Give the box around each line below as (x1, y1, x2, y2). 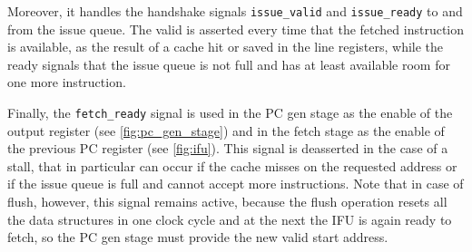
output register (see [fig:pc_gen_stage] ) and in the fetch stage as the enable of (7, 121, 445, 140)
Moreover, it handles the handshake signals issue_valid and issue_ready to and (7, 2, 463, 20)
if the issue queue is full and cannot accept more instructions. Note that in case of (7, 174, 464, 193)
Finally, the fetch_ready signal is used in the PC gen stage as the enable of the (7, 103, 453, 122)
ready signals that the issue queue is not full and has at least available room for (7, 54, 450, 73)
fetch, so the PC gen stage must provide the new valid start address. (7, 228, 388, 247)
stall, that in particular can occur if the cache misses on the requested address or (7, 156, 457, 175)
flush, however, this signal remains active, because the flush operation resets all (7, 192, 447, 211)
